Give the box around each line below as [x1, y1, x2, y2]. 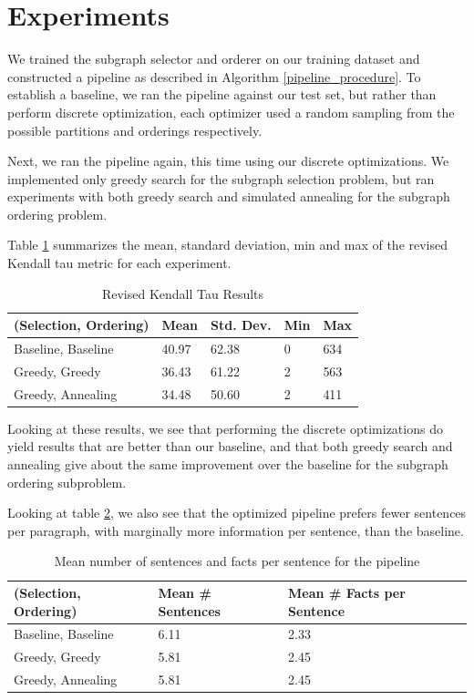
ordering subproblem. [7, 472, 127, 491]
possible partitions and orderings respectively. [7, 120, 263, 139]
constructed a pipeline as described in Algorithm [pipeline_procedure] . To [7, 67, 421, 86]
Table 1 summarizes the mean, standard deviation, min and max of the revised [7, 235, 448, 254]
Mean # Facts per [288, 583, 406, 602]
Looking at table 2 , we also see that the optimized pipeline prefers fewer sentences [7, 503, 467, 522]
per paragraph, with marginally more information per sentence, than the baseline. [7, 520, 464, 540]
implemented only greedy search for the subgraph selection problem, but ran [7, 169, 435, 188]
